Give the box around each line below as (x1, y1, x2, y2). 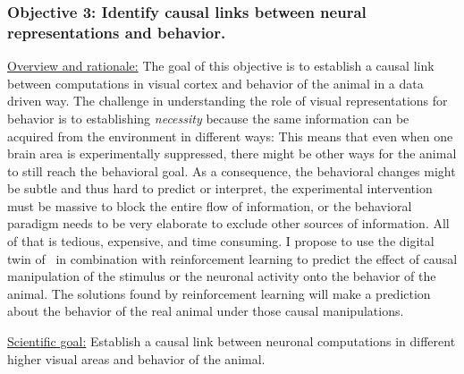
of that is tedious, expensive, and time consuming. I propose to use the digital (7, 232, 434, 251)
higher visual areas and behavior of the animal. (7, 349, 266, 368)
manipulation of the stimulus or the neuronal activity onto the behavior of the (7, 267, 436, 285)
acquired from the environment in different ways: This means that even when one (7, 126, 453, 145)
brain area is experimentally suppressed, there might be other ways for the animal (7, 144, 457, 163)
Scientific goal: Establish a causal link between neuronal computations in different (7, 332, 456, 351)
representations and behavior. (7, 21, 226, 43)
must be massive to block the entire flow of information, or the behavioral (7, 196, 412, 215)
